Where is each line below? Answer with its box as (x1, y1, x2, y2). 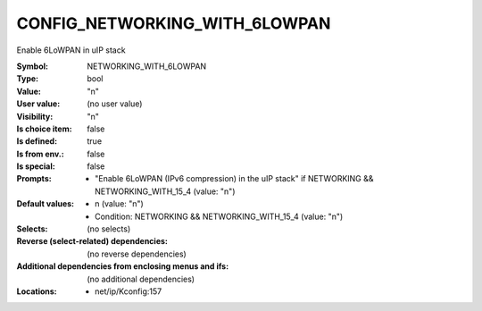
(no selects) (87, 223, 131, 234)
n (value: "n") (95, 198, 145, 209)
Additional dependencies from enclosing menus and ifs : (16, 261, 229, 272)
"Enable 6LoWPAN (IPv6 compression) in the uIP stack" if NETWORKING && (95, 173, 374, 184)
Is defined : (16, 136, 58, 147)
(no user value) (87, 98, 143, 109)
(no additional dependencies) (87, 273, 195, 284)
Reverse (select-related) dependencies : (16, 236, 169, 247)
